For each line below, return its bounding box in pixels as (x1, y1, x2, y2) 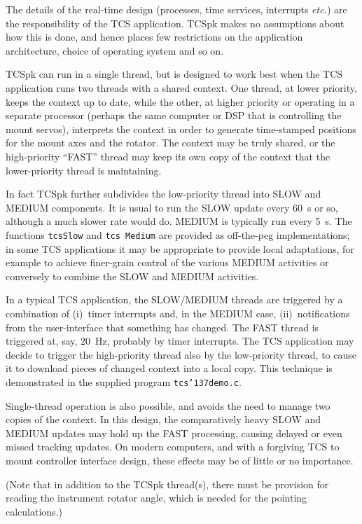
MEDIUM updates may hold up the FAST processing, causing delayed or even (6, 425, 342, 440)
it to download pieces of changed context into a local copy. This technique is (6, 361, 333, 375)
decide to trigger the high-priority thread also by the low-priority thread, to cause (6, 347, 356, 361)
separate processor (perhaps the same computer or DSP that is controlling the (6, 108, 342, 123)
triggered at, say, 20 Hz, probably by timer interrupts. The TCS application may (6, 333, 354, 348)
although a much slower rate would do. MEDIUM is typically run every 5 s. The (6, 214, 352, 228)
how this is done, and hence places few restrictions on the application (6, 29, 303, 44)
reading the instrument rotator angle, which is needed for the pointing (6, 490, 307, 505)
